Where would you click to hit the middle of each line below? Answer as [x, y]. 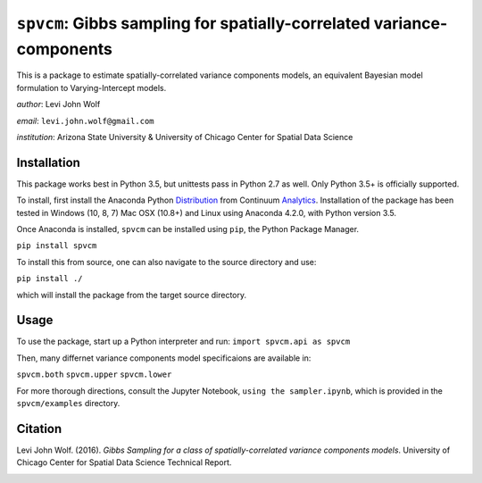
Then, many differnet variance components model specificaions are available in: [164, 358]
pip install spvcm [57, 246]
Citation [39, 429]
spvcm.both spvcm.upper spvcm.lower [94, 375]
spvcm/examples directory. [68, 404]
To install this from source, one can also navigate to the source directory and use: [166, 262]
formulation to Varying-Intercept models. [91, 87]
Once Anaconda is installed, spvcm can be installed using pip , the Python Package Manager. [188, 229]
